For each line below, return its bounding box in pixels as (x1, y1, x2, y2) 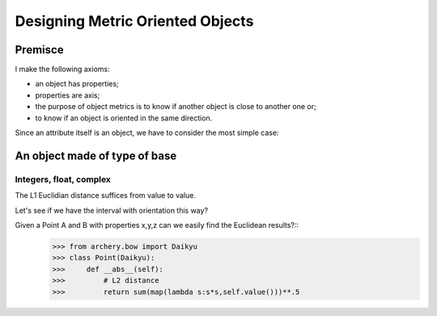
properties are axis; (35, 90, 100, 100)
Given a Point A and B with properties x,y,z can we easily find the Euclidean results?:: (15, 220, 299, 230)
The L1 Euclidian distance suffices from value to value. (15, 191, 196, 200)
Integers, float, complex (15, 174, 111, 185)
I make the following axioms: (15, 65, 110, 74)
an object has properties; (35, 79, 119, 89)
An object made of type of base (15, 149, 177, 162)
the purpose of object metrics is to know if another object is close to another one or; (35, 102, 316, 112)
